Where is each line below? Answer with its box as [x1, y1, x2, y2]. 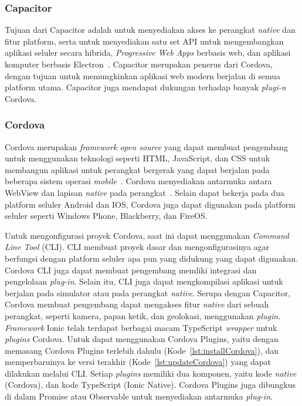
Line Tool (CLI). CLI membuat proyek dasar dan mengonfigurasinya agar [5, 241, 270, 253]
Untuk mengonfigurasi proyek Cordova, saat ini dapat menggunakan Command [5, 229, 289, 241]
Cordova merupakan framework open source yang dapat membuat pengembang [5, 140, 288, 153]
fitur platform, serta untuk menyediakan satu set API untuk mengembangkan [5, 35, 284, 47]
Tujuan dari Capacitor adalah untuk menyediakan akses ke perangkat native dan [5, 23, 296, 36]
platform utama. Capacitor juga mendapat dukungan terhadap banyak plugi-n [5, 81, 286, 93]
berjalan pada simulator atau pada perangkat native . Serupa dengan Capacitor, [5, 286, 291, 299]
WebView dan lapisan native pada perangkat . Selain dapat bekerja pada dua [5, 186, 284, 198]
